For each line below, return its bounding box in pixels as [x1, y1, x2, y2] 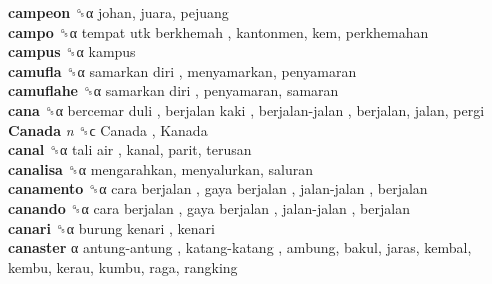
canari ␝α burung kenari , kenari [8, 217, 215, 238]
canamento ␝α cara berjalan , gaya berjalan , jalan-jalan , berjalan [8, 178, 428, 199]
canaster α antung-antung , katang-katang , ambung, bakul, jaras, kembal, [8, 237, 472, 258]
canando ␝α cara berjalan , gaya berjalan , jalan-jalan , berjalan [8, 197, 410, 218]
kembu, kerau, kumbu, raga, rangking [8, 256, 238, 277]
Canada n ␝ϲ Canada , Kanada [8, 119, 208, 140]
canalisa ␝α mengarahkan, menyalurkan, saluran [8, 158, 314, 179]
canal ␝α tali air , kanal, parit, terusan [8, 139, 252, 160]
